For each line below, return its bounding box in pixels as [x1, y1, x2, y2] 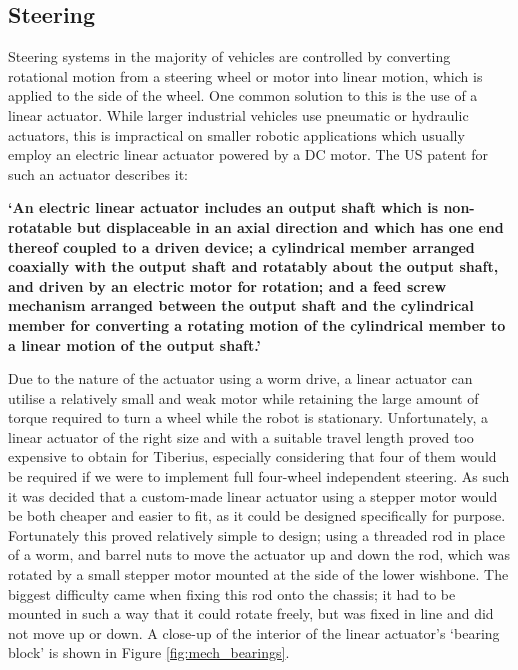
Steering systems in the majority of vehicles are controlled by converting [8, 46, 451, 67]
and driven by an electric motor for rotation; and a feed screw [8, 275, 447, 296]
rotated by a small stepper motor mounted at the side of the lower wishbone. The [8, 564, 509, 585]
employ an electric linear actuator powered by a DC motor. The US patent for [8, 144, 488, 165]
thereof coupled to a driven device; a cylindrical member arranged [8, 236, 475, 257]
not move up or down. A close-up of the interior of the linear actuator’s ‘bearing [8, 622, 500, 643]
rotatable [8, 216, 72, 237]
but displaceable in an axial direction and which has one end [77, 216, 504, 237]
